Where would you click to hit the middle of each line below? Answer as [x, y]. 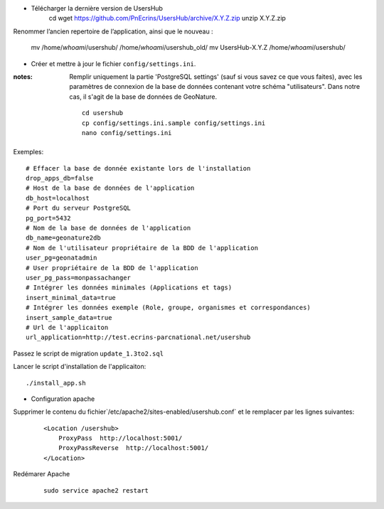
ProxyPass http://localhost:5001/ [120, 438]
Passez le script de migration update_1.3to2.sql [88, 353]
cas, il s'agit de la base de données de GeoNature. [143, 97]
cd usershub [103, 113]
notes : [23, 76]
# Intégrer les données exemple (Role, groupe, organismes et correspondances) [168, 308]
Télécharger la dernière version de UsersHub [97, 8]
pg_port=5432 [48, 218]
